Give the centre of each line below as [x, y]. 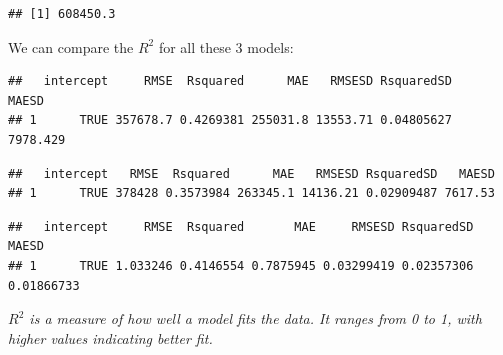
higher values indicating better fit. [110, 337]
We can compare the [71, 46]
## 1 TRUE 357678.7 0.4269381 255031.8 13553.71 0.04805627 [230, 120]
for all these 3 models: [226, 46]
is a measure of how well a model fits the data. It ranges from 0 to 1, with [255, 318]
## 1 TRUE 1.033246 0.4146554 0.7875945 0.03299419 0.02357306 [241, 265]
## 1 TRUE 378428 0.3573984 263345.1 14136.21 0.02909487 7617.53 [251, 193]
